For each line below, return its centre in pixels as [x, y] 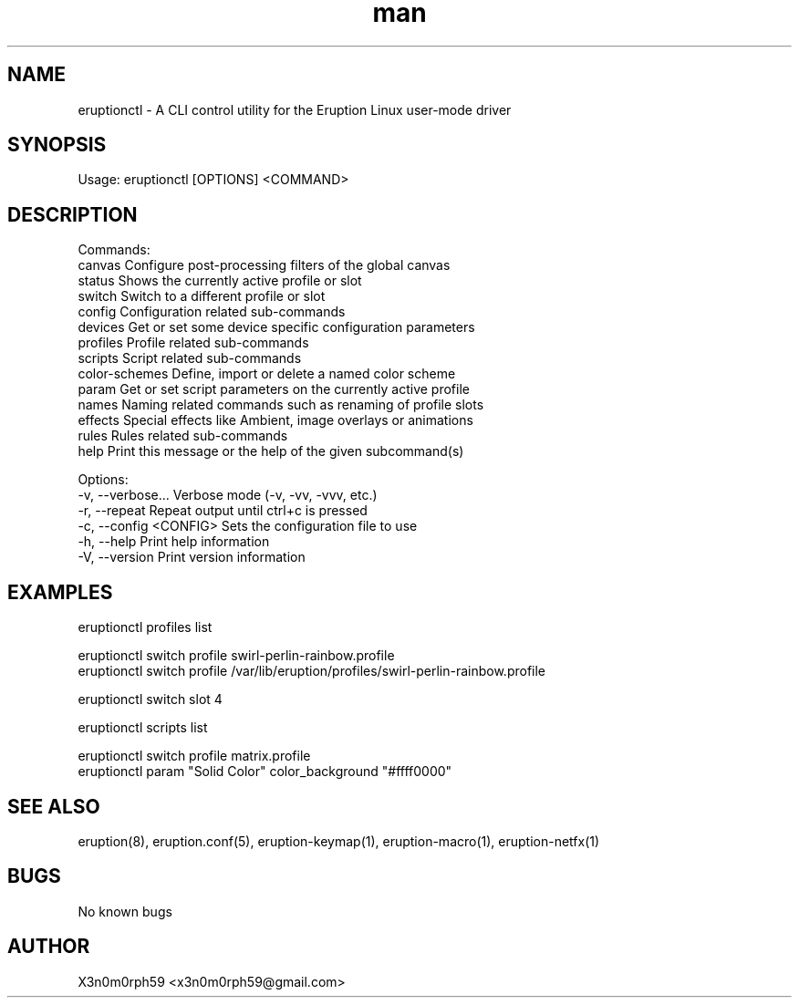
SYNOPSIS [57, 145]
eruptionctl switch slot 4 [150, 699]
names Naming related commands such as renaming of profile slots [281, 405]
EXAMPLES [60, 592]
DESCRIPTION [73, 214]
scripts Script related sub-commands [190, 358]
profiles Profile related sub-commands [193, 343]
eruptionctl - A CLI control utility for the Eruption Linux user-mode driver [295, 109]
